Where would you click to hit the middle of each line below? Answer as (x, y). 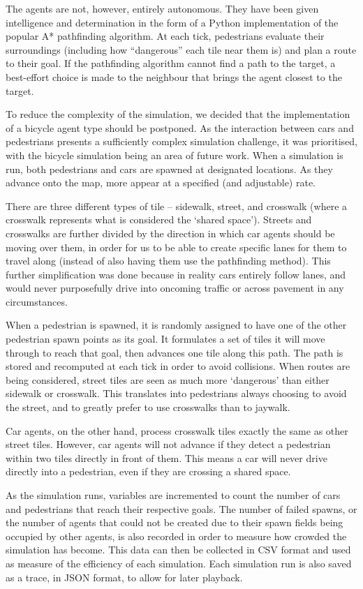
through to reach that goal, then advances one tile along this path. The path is (175, 352)
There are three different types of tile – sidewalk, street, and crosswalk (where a (177, 206)
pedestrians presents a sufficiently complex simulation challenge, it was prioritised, (181, 141)
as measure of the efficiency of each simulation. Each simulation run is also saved (179, 563)
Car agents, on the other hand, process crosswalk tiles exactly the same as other (177, 430)
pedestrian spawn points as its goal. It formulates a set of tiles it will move (165, 339)
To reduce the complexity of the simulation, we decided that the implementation (178, 114)
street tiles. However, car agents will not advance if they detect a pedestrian (168, 444)
